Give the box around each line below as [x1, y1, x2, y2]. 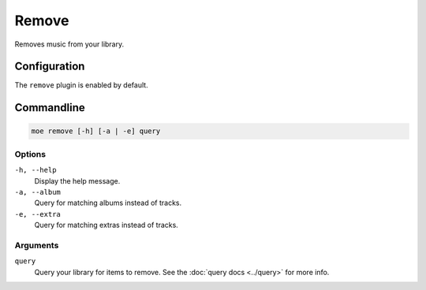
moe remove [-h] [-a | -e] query [31, 127, 161, 136]
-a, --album [14, 188, 61, 196]
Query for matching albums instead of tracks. [34, 198, 182, 208]
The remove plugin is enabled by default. [14, 80, 149, 90]
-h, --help [14, 165, 57, 175]
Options [14, 148, 47, 159]
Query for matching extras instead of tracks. [34, 221, 179, 230]
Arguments [14, 240, 59, 251]
